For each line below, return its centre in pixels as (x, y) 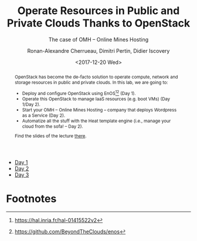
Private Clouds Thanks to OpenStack (98, 23)
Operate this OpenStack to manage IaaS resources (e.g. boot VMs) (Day (96, 99)
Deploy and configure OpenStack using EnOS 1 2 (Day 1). (79, 93)
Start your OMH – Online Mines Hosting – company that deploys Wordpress (100, 110)
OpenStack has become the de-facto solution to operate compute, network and (96, 77)
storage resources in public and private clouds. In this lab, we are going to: (91, 82)
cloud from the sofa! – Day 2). (53, 126)
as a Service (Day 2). (44, 115)
